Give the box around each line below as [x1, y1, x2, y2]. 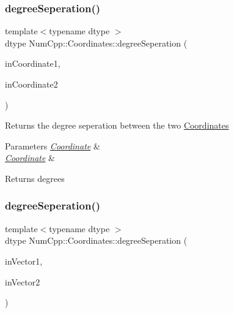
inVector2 [5, 275, 40, 288]
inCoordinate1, [5, 57, 60, 70]
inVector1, [5, 254, 43, 267]
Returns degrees [5, 172, 65, 184]
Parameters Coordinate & [5, 139, 100, 152]
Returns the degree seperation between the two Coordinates [5, 119, 229, 132]
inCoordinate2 [5, 78, 58, 90]
